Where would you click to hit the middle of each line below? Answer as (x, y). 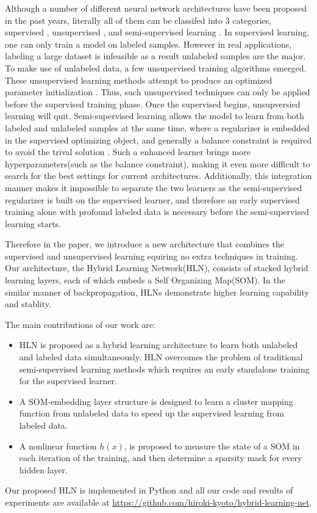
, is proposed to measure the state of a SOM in (212, 446)
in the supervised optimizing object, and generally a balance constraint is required (158, 140)
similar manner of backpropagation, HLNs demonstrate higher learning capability (157, 292)
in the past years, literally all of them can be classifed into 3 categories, (138, 20)
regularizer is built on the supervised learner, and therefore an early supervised (152, 199)
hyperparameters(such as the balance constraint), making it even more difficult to (158, 163)
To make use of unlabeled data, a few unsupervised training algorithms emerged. (156, 67)
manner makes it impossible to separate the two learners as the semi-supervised (154, 187)
